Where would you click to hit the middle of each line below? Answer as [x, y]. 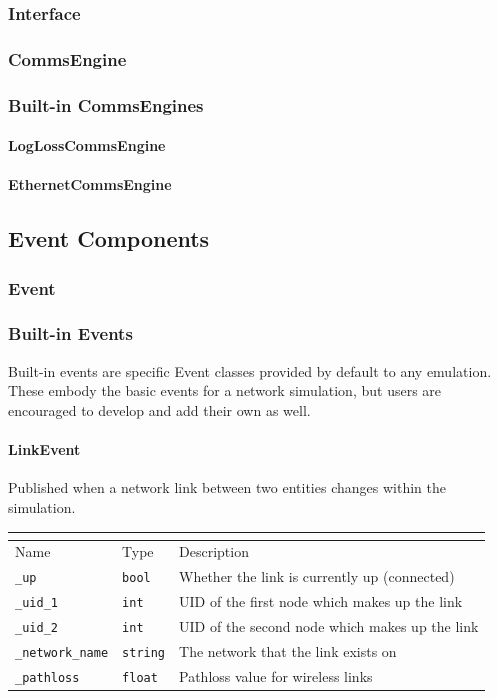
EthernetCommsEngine [90, 184]
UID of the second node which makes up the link [329, 625]
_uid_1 [36, 603]
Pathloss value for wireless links [276, 675]
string [144, 652]
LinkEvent [44, 449]
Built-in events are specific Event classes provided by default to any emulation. [250, 370]
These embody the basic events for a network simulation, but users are [225, 390]
